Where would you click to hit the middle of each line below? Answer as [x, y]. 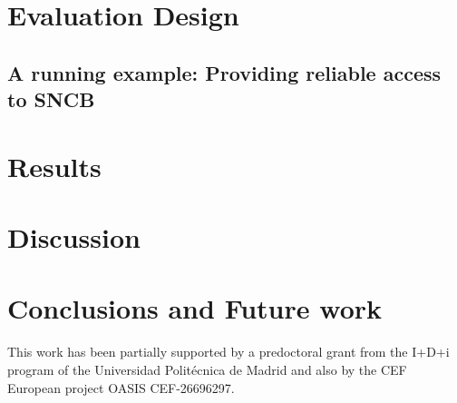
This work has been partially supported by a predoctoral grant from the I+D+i [228, 352]
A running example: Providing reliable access [224, 72]
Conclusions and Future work [195, 308]
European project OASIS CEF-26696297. [121, 387]
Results [54, 166]
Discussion [74, 237]
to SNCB [51, 99]
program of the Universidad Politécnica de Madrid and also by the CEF [207, 370]
